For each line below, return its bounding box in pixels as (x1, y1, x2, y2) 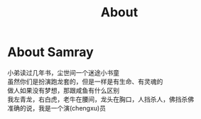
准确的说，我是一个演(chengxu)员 (7, 103, 107, 112)
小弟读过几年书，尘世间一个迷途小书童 (7, 68, 119, 76)
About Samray (7, 44, 94, 60)
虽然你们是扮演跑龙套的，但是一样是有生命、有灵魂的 (7, 77, 163, 86)
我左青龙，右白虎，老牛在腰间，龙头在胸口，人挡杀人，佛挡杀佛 (7, 95, 194, 103)
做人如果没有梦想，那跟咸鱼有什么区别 (7, 86, 119, 94)
